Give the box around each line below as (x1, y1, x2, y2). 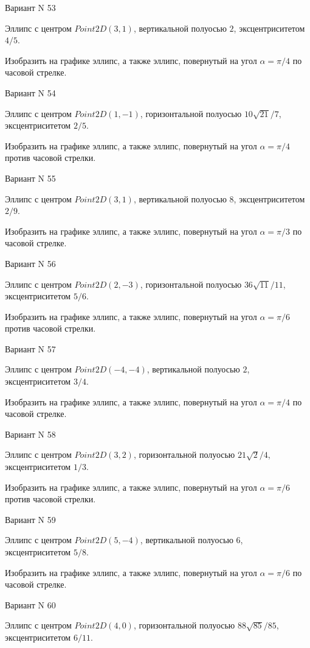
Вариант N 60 (5, 598, 56, 611)
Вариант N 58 (5, 427, 56, 440)
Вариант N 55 (5, 171, 56, 184)
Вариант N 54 (5, 86, 56, 99)
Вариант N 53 (5, 1, 56, 13)
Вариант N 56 (5, 257, 56, 269)
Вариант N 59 (5, 513, 56, 525)
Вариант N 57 (5, 342, 56, 355)
